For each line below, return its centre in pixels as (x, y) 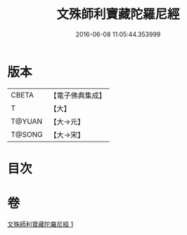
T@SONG (27, 134)
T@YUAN (27, 121)
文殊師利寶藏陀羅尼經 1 (40, 224)
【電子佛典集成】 (78, 95)
